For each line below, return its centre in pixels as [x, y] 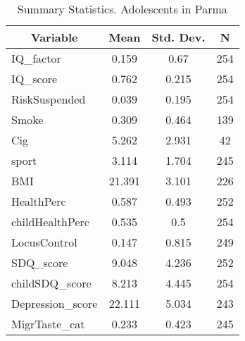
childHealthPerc [50, 222]
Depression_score [55, 303]
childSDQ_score [51, 283]
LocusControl [44, 242]
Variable [54, 37]
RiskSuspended [49, 99]
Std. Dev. [178, 37]
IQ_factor [36, 58]
